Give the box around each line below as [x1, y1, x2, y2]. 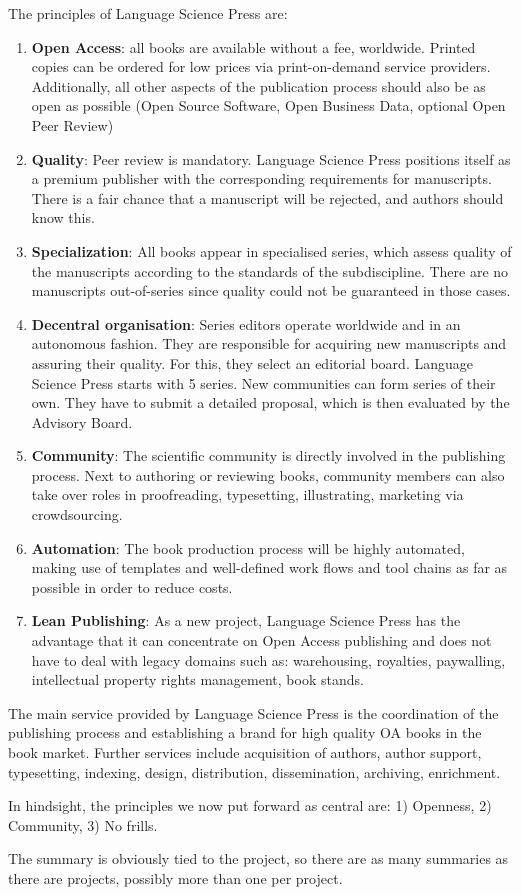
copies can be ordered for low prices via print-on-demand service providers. [31, 56, 491, 77]
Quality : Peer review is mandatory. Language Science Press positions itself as [31, 148, 511, 169]
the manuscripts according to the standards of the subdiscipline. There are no [31, 260, 509, 281]
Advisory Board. [31, 411, 133, 432]
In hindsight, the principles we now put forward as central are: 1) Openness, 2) [8, 795, 492, 816]
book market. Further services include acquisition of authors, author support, [8, 742, 482, 762]
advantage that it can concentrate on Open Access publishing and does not [31, 630, 492, 651]
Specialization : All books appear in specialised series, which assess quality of [31, 240, 512, 261]
